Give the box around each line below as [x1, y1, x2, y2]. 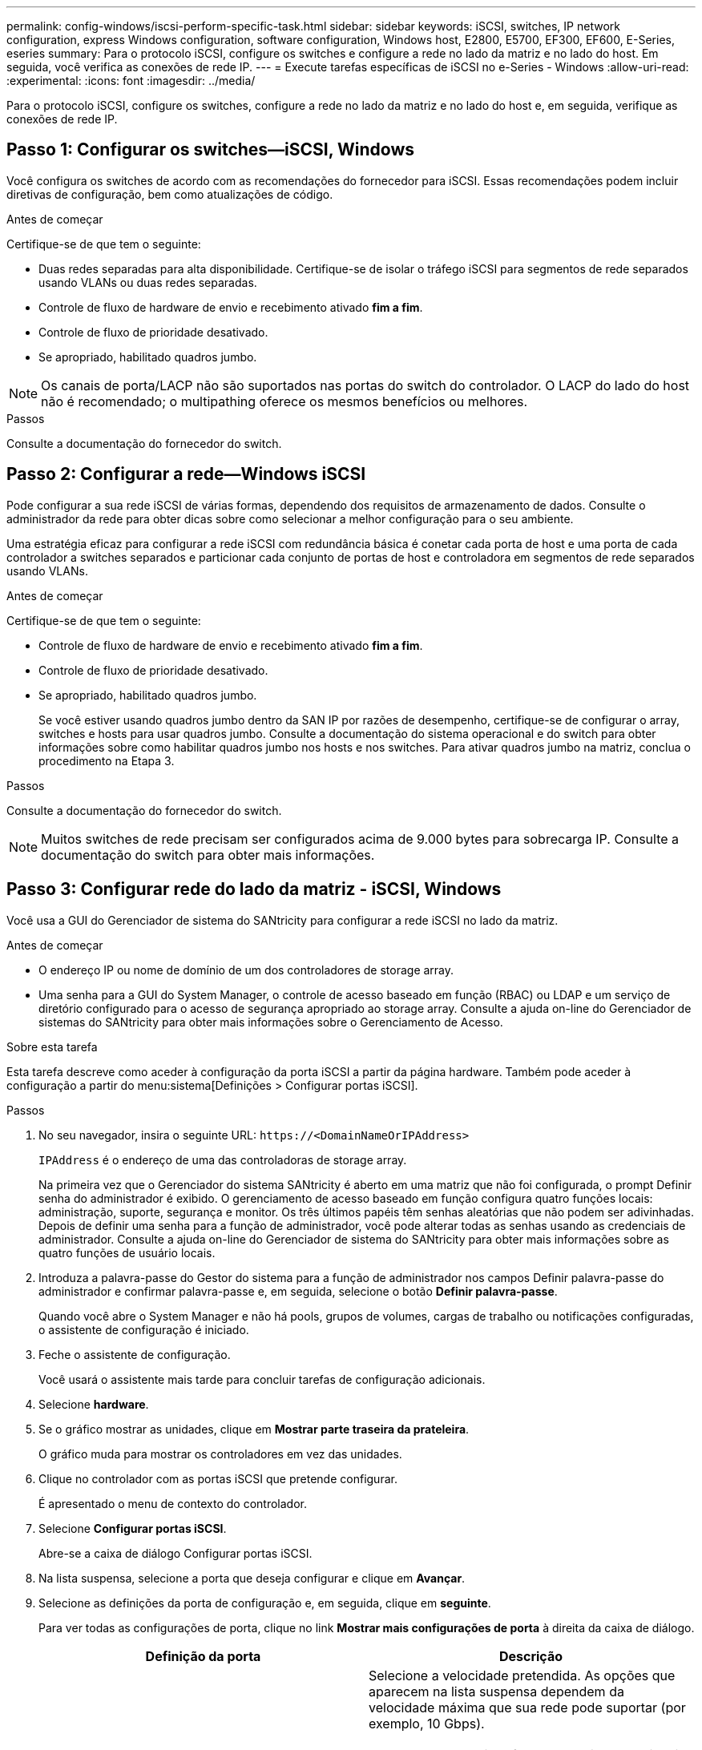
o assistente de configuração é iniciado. [38, 1322, 249, 1337]
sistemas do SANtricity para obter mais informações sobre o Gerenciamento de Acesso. [38, 1014, 503, 1029]
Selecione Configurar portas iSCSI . [38, 1521, 227, 1535]
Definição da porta [145, 1647, 261, 1664]
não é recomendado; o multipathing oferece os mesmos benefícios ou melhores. [41, 393, 528, 409]
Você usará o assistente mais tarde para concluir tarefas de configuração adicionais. [38, 1372, 486, 1386]
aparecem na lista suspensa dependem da [369, 1683, 624, 1700]
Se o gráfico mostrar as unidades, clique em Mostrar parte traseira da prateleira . [38, 1421, 470, 1436]
